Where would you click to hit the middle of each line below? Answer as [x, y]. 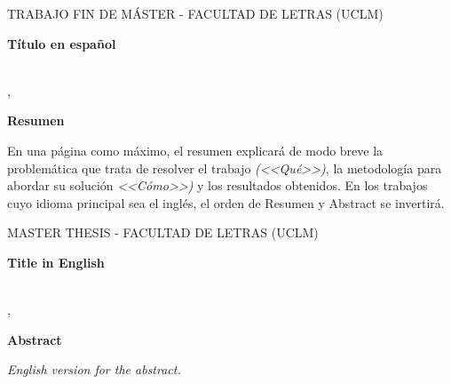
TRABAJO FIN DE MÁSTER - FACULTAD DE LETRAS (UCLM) [195, 13]
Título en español [62, 43]
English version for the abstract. [94, 369]
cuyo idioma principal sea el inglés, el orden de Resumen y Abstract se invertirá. [226, 202]
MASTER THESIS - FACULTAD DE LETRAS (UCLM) [163, 232]
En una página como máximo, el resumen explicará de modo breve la [195, 150]
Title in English [56, 262]
